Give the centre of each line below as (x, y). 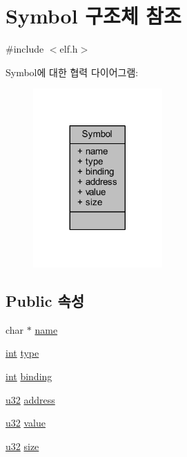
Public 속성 (45, 300)
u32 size (22, 446)
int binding (29, 376)
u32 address (30, 399)
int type (22, 353)
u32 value (26, 423)
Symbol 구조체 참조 (93, 16)
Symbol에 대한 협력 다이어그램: (72, 72)
